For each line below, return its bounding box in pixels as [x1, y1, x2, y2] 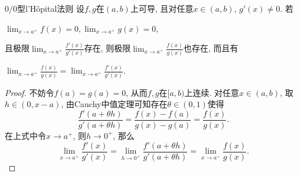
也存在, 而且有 [183, 42, 238, 54]
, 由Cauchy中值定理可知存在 [61, 98, 168, 110]
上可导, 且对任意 [130, 2, 194, 14]
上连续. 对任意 [184, 86, 240, 98]
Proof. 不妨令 [5, 86, 54, 98]
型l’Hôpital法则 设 [17, 2, 84, 14]
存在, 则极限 [84, 42, 131, 54]
